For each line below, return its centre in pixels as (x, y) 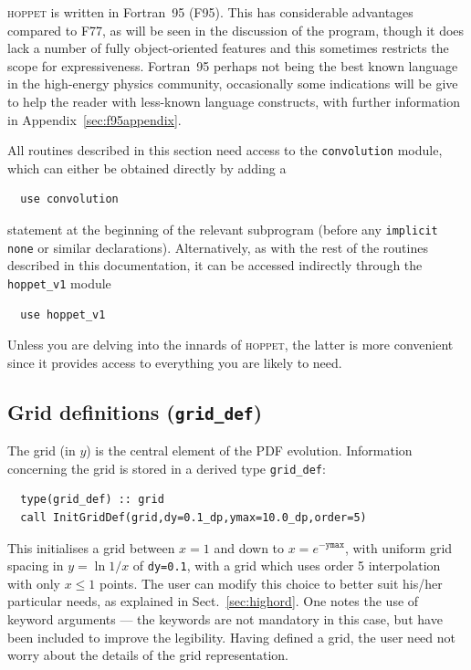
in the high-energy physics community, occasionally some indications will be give (233, 84)
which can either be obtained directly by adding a (147, 167)
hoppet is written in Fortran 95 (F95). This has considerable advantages (210, 12)
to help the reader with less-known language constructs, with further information (234, 101)
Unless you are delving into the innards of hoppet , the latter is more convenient (230, 345)
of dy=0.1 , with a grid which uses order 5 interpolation (287, 565)
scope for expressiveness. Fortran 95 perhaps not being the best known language (233, 65)
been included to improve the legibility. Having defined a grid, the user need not (232, 637)
